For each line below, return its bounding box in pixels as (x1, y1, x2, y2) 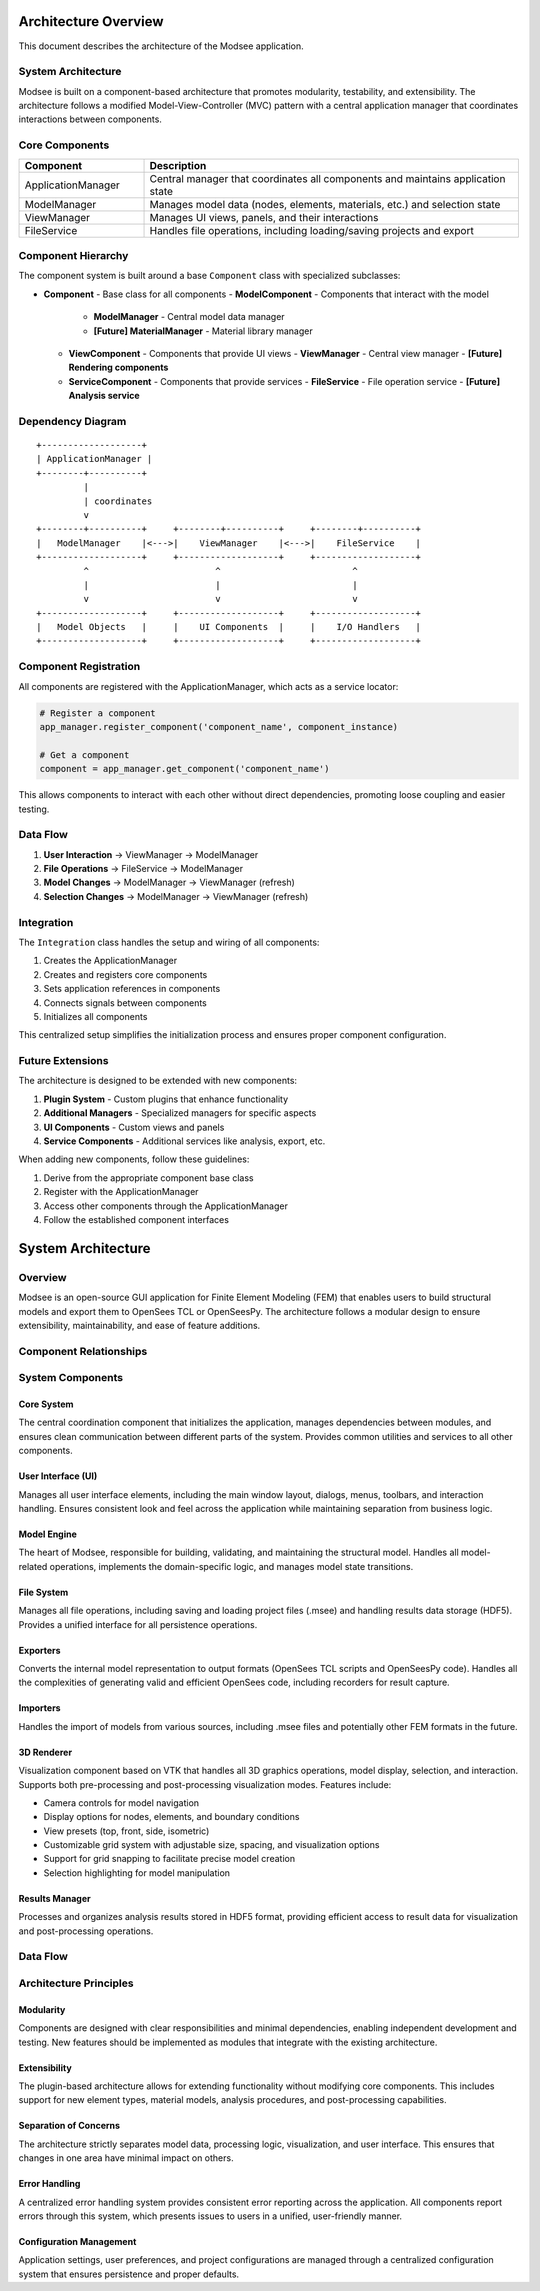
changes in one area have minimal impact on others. (18, 2152, 234, 2164)
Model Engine (18, 1528, 77, 1540)
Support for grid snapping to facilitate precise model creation (43, 1853, 295, 1865)
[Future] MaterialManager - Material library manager (93, 325, 314, 337)
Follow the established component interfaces (43, 1214, 230, 1225)
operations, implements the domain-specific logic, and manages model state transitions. (49, 1560, 414, 1572)
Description (149, 158, 207, 172)
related (18, 1560, 48, 1572)
